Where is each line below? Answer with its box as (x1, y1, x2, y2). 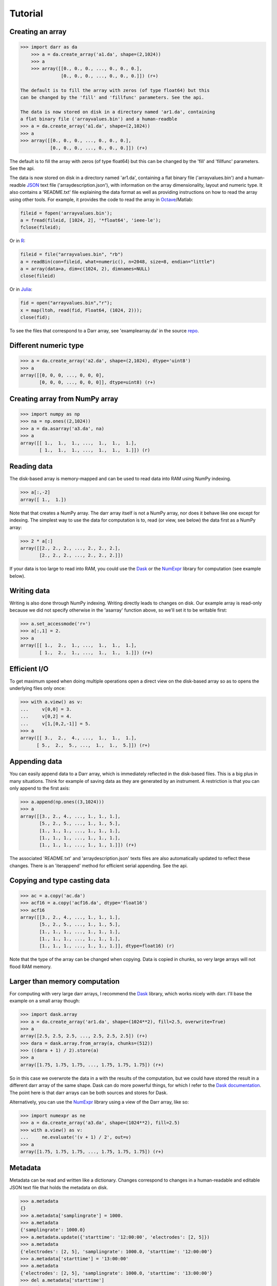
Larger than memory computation (9, 977, 120, 986)
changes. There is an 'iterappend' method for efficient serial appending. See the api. (9, 862, 188, 869)
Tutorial (9, 8, 44, 19)
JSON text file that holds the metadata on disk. (9, 1184, 108, 1190)
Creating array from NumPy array (9, 394, 118, 403)
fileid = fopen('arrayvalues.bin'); (20, 210, 113, 216)
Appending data (9, 757, 63, 766)
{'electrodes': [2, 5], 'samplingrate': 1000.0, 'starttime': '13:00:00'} (20, 1270, 213, 1276)
